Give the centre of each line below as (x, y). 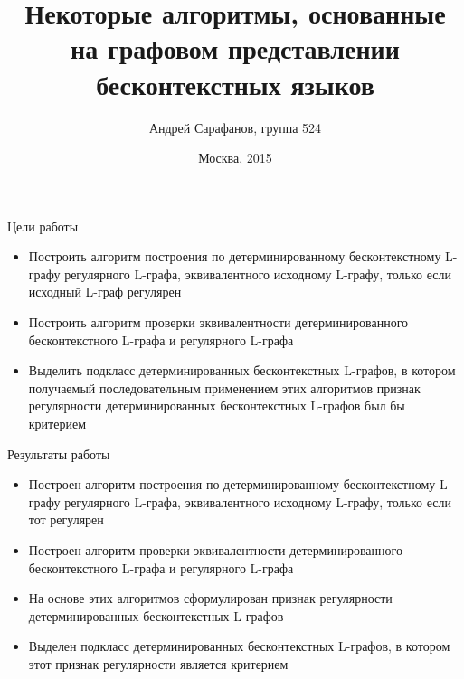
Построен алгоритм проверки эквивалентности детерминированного (215, 550)
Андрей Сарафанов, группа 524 (235, 127)
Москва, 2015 (235, 158)
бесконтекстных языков (235, 84)
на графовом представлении (235, 48)
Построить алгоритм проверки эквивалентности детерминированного (218, 322)
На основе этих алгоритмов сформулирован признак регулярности (210, 598)
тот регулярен (66, 519)
